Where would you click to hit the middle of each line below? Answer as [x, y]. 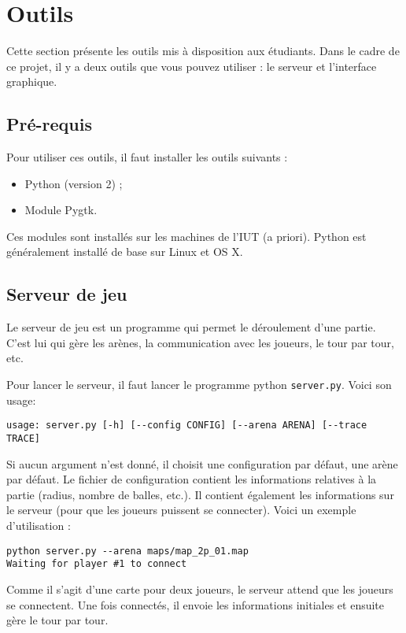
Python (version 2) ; [74, 183]
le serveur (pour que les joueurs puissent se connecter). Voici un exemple [181, 510]
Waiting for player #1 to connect [97, 564]
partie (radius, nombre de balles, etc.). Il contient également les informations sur [200, 494]
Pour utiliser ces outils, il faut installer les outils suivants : [147, 157]
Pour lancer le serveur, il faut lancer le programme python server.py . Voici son [199, 385]
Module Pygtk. [61, 210]
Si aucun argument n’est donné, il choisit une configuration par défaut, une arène [202, 463]
